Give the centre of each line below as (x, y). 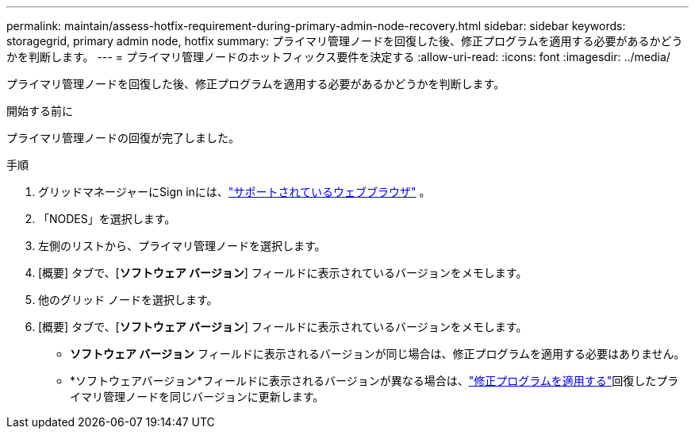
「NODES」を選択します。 (107, 219)
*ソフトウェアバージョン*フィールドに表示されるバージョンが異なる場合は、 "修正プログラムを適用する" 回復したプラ (374, 381)
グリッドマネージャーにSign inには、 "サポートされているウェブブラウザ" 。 (234, 192)
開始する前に (40, 111)
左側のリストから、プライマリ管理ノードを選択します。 (182, 246)
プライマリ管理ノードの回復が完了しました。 (123, 138)
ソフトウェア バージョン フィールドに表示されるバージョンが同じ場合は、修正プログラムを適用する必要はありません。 (378, 354)
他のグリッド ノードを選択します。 (128, 300)
